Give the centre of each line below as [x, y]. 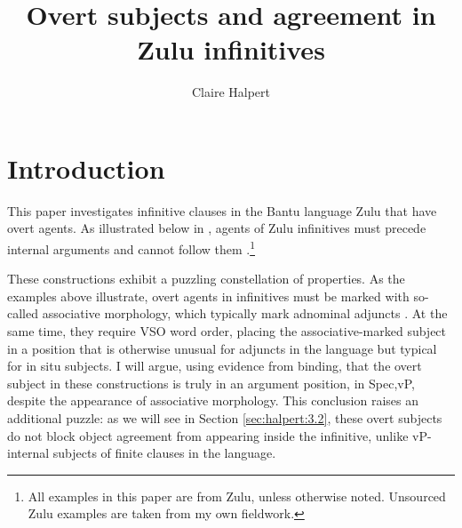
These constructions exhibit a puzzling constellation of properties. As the [206, 279]
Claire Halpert [231, 92]
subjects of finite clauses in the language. [164, 453]
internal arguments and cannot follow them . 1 [131, 248]
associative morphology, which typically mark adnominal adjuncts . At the [245, 313]
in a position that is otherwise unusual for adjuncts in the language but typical [222, 348]
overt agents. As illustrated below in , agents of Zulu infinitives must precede [217, 228]
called [23, 313]
